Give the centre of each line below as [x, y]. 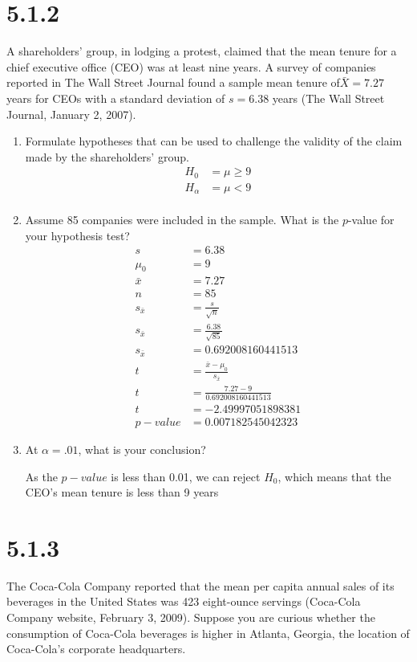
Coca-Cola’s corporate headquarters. [96, 649]
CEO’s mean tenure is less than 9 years [122, 492]
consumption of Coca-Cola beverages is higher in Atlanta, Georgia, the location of [208, 633]
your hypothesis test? [77, 235]
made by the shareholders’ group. [107, 156]
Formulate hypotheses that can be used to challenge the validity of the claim [214, 141]
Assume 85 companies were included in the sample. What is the [182, 220]
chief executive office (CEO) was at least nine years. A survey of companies [191, 66]
